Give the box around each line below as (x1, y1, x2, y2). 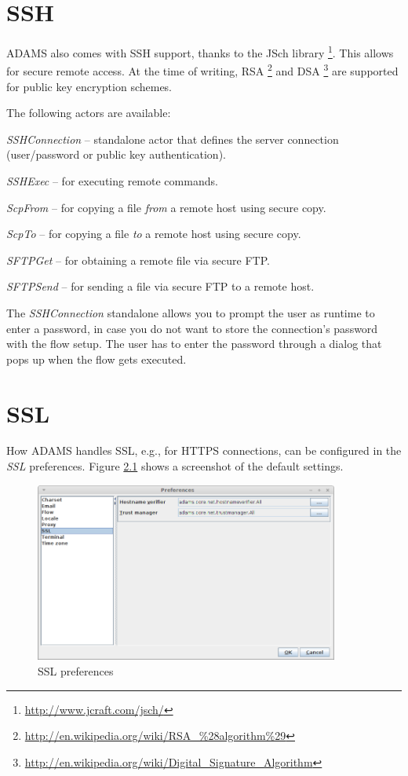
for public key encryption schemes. (6, 78, 173, 94)
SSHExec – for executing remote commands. (6, 173, 218, 189)
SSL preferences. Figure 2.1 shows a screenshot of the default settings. (6, 458, 344, 474)
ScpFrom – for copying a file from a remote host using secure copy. (6, 199, 326, 215)
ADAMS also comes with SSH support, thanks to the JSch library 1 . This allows (6, 42, 394, 60)
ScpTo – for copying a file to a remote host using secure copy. (6, 225, 301, 242)
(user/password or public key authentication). (6, 146, 226, 163)
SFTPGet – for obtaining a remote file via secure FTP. (6, 251, 270, 268)
